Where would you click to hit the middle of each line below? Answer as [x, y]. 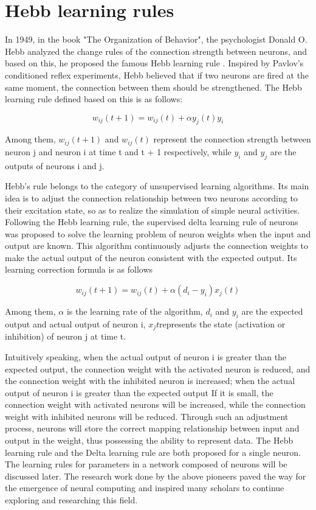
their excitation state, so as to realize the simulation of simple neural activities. [153, 210]
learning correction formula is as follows [79, 269]
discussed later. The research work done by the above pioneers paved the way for [156, 476]
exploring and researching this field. [71, 500]
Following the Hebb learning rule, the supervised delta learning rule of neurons [152, 222]
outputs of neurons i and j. [55, 165]
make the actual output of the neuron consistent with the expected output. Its [151, 257]
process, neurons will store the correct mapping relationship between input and [152, 428]
